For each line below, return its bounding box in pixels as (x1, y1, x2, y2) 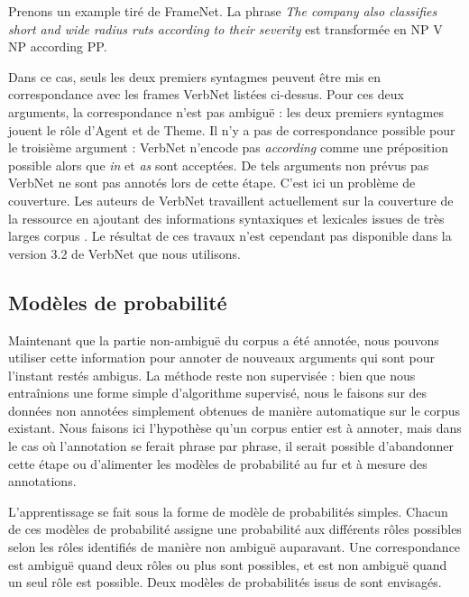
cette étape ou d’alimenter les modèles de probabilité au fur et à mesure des (8, 454, 428, 473)
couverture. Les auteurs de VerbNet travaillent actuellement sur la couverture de (8, 190, 454, 209)
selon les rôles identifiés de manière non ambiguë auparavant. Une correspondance (8, 537, 461, 556)
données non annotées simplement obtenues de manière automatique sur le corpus (8, 400, 461, 419)
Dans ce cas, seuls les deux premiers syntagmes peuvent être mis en (8, 67, 382, 86)
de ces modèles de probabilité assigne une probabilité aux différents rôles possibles (8, 519, 462, 538)
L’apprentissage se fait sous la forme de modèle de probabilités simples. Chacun (8, 501, 448, 520)
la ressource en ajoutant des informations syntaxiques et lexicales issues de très (8, 208, 445, 227)
